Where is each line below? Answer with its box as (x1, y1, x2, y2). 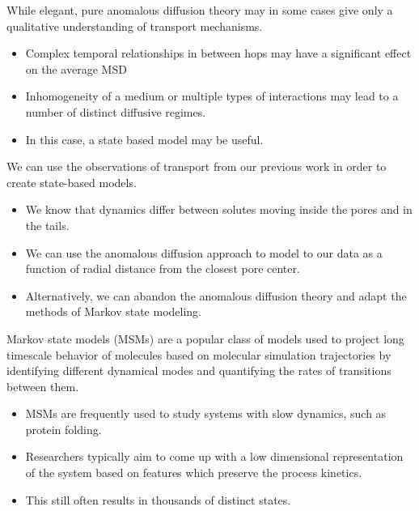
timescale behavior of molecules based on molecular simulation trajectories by (6, 346, 391, 363)
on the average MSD (25, 60, 127, 77)
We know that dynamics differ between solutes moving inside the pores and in (25, 201, 413, 218)
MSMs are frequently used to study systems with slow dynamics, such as (25, 405, 387, 422)
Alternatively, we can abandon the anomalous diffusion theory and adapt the (25, 287, 407, 304)
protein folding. (25, 420, 102, 437)
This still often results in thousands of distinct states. (25, 491, 291, 508)
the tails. (25, 216, 70, 233)
